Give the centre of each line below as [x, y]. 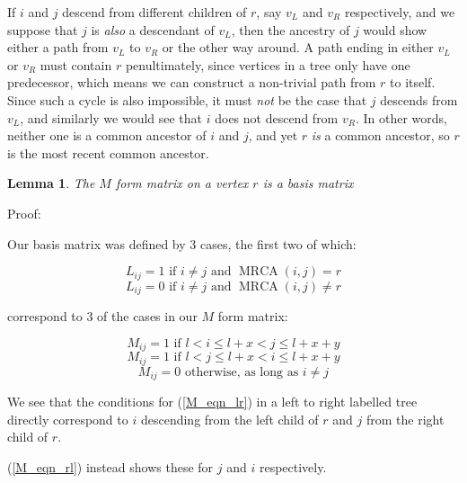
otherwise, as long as [242, 372]
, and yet [273, 135]
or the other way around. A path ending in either [298, 47]
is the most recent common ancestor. [108, 152]
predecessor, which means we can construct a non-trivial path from [192, 82]
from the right [405, 419]
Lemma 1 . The [51, 183]
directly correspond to [68, 419]
